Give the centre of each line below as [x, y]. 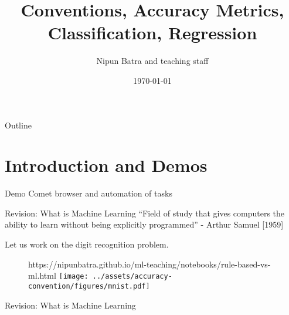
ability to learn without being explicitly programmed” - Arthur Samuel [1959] [144, 224]
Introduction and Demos [106, 165]
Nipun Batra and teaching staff [152, 61]
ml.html [42, 275]
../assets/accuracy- [132, 277]
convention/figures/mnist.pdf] [89, 286]
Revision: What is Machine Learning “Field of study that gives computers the [145, 213]
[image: [74, 277]
